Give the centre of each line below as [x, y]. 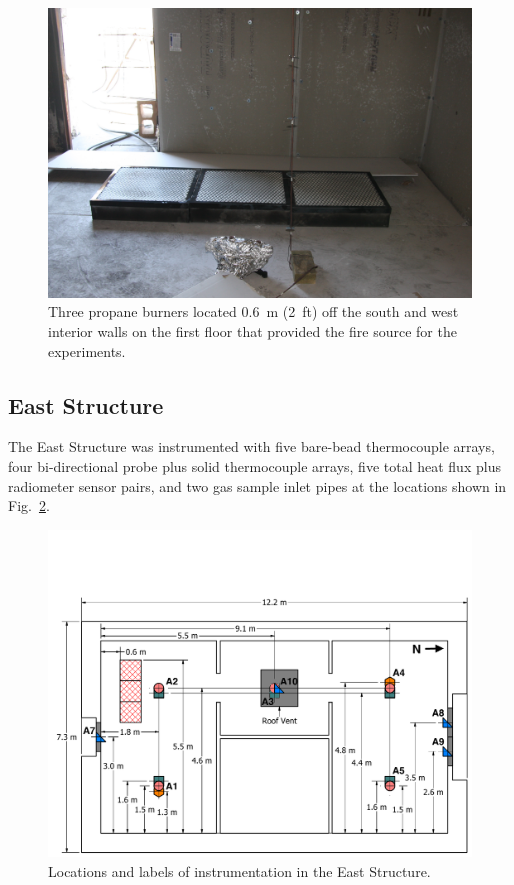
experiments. [87, 350]
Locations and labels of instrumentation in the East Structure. [239, 870]
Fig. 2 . [29, 505]
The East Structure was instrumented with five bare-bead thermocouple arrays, [251, 446]
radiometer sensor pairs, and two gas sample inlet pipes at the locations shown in [257, 485]
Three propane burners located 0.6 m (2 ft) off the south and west [253, 311]
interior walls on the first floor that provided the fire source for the [252, 331]
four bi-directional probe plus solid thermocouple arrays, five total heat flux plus [254, 466]
